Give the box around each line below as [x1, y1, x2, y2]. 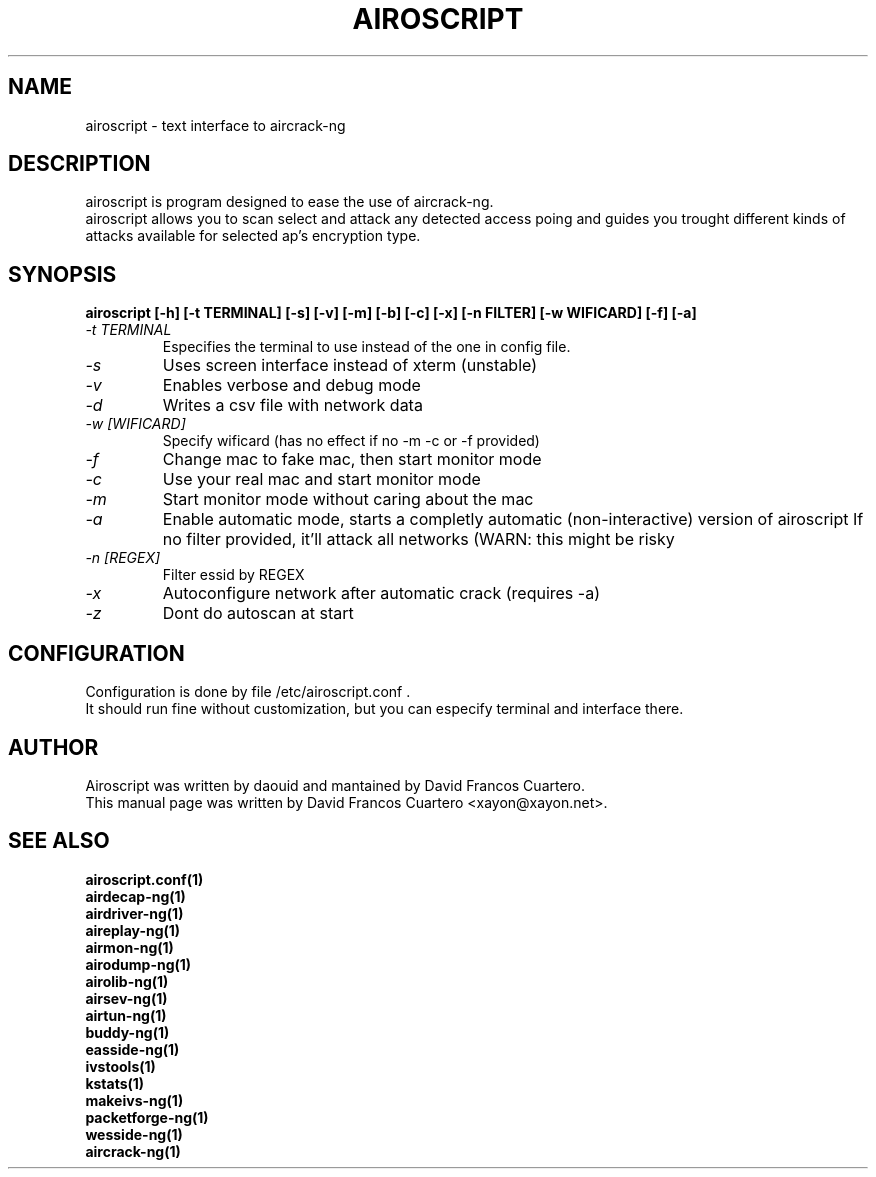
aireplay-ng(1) [85, 921, 181, 939]
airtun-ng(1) [85, 1006, 167, 1024]
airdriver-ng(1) [85, 904, 184, 922]
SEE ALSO [8, 828, 110, 854]
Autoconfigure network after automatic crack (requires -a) [162, 583, 600, 604]
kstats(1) [85, 1074, 145, 1092]
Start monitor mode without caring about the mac [162, 489, 534, 510]
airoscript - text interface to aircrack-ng [85, 116, 346, 134]
